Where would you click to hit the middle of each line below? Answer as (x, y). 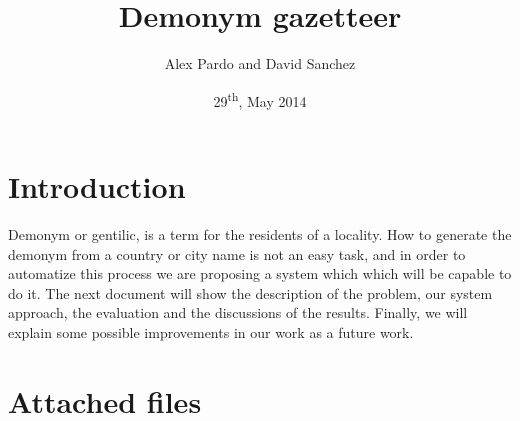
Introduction (97, 185)
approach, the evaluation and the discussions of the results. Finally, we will (238, 312)
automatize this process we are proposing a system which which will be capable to (260, 273)
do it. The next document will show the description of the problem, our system (250, 292)
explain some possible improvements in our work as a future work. (211, 331)
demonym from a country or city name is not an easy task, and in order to (237, 253)
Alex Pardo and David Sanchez (260, 63)
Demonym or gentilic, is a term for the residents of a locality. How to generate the (260, 233)
